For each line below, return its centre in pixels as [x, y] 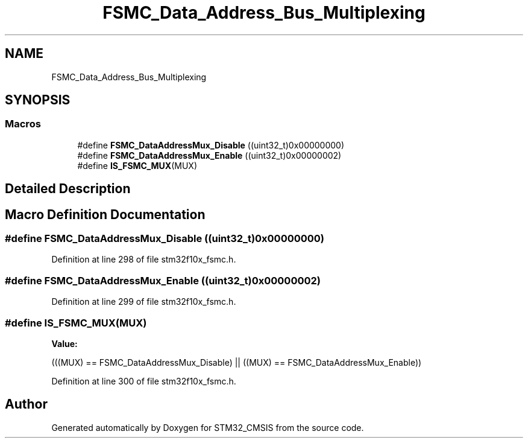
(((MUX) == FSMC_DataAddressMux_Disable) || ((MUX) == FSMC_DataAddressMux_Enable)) [237, 362]
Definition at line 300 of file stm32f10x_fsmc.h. [144, 381]
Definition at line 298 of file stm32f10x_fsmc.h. [144, 260]
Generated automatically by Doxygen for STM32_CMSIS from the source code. [208, 427]
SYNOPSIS [38, 100]
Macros [23, 124]
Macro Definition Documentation [105, 214]
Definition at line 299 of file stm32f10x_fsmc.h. [144, 302]
